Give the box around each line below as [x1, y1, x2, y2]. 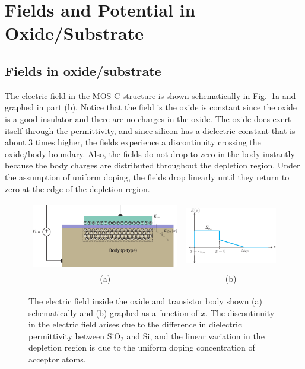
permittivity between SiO [28, 329, 121, 342]
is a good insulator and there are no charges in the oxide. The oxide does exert [5, 112, 291, 125]
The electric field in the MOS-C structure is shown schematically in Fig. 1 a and [5, 89, 296, 101]
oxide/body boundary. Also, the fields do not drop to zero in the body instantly [5, 147, 295, 160]
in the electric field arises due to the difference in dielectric [28, 318, 242, 330]
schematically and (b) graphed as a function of [28, 306, 198, 319]
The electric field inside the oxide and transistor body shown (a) [28, 295, 262, 307]
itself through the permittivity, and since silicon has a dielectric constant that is [5, 124, 296, 136]
